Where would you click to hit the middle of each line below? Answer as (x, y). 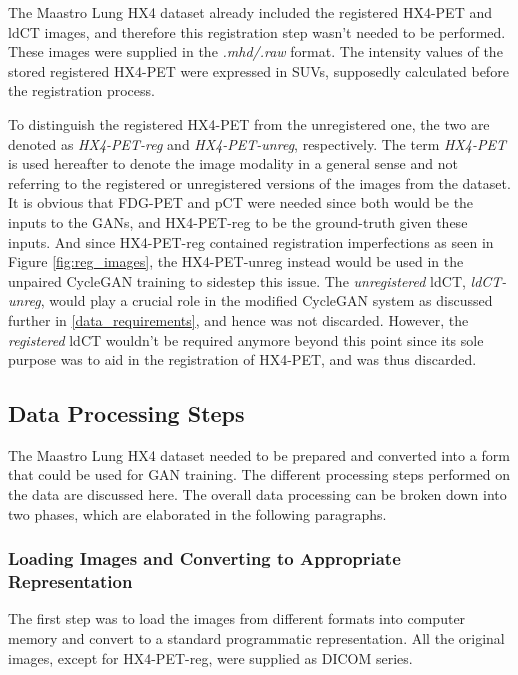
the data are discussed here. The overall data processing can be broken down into (257, 494)
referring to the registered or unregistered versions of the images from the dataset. (259, 182)
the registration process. (81, 90)
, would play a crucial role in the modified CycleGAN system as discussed (266, 300)
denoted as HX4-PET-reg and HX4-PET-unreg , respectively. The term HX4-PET (257, 143)
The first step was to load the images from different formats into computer (237, 618)
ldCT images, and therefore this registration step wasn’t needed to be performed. (257, 31)
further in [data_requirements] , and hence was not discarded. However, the (238, 319)
